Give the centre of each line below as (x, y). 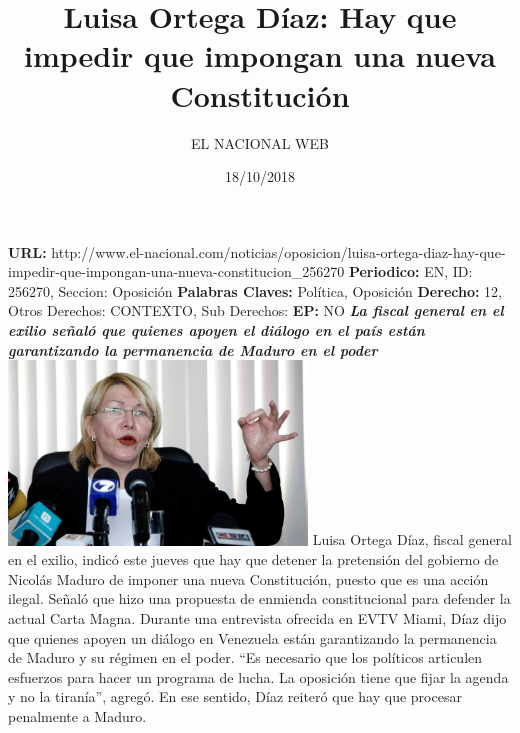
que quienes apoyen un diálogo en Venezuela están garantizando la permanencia (252, 637)
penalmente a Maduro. (77, 716)
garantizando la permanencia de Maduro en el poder (193, 349)
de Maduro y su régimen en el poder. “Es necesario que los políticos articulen (245, 657)
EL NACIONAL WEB (260, 142)
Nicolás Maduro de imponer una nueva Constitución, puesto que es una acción (248, 578)
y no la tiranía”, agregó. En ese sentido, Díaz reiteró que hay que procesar (235, 696)
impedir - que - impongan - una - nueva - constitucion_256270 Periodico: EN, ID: (240, 271)
